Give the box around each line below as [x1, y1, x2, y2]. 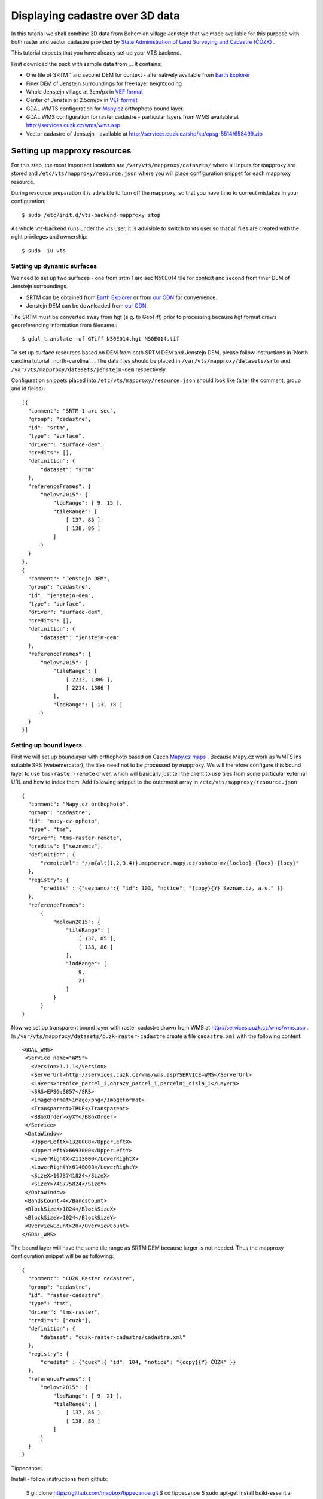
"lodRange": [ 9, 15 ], [53, 499, 123, 507]
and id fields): [11, 385, 45, 392]
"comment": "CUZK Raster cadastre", [28, 1275, 136, 1282]
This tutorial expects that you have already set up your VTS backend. [11, 49, 182, 56]
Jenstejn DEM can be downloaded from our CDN [26, 302, 147, 309]
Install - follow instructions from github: [11, 1476, 108, 1483]
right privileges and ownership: [11, 233, 88, 240]
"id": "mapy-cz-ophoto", [28, 817, 101, 824]
